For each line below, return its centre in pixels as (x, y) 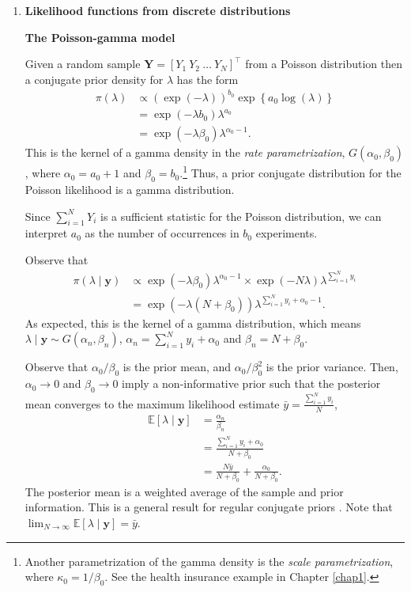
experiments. (287, 233)
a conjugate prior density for (94, 79)
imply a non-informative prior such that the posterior (251, 383)
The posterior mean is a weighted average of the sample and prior (184, 491)
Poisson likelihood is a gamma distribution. (130, 189)
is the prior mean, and (177, 367)
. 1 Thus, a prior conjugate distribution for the (290, 172)
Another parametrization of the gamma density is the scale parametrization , (209, 561)
